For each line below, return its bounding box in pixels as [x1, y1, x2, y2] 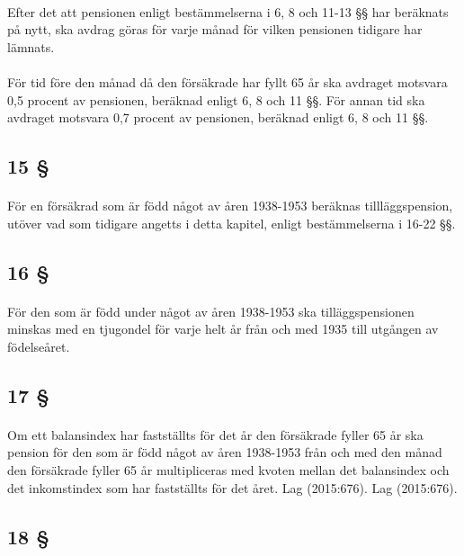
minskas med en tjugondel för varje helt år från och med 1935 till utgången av [7, 319, 439, 338]
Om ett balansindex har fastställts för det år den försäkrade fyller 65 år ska [7, 425, 424, 444]
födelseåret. [7, 336, 70, 355]
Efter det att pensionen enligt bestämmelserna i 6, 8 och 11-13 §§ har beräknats [7, 2, 449, 21]
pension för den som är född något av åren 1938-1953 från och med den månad [7, 443, 442, 462]
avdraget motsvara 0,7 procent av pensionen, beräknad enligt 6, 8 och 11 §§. [7, 108, 429, 127]
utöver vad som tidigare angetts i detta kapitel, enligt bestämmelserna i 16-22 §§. [7, 213, 456, 232]
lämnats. [7, 37, 55, 56]
